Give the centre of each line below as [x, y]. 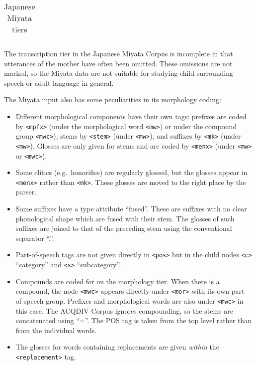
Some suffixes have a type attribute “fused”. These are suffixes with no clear [131, 209]
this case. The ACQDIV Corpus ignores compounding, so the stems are [124, 310]
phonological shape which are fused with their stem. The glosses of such [125, 218]
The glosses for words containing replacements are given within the [117, 347]
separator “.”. [35, 238]
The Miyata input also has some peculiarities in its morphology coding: [113, 99]
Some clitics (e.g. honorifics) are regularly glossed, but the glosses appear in [131, 172]
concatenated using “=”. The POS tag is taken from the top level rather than [133, 320]
